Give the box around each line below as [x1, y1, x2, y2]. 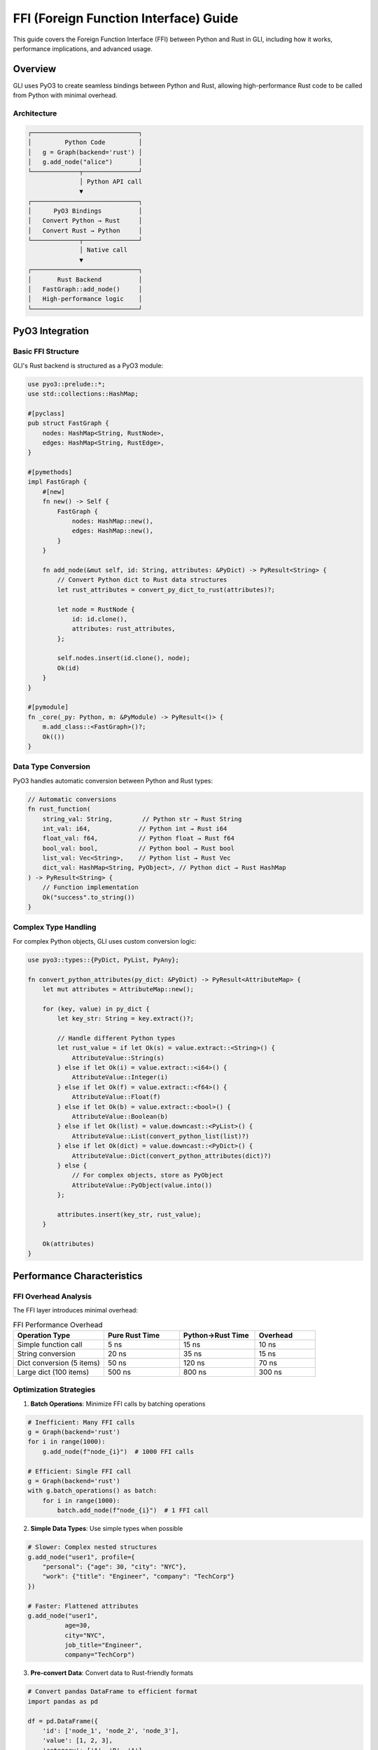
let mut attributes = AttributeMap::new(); [42, 985, 194, 993]
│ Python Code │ [27, 139, 143, 146]
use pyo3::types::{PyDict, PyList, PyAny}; [27, 955, 180, 964]
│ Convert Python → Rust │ [27, 217, 143, 225]
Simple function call [17, 1339, 83, 1349]
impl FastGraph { [27, 478, 87, 486]
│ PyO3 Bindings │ [27, 206, 143, 215]
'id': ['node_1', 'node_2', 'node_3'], [42, 1727, 180, 1735]
